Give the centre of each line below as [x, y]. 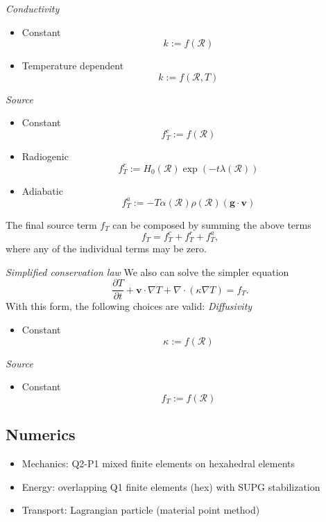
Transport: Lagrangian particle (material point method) [141, 510]
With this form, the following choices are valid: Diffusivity [129, 306]
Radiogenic [45, 156]
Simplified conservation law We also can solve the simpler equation [147, 271]
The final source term [51, 224]
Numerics [41, 434]
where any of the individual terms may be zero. [106, 249]
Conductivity [33, 8]
